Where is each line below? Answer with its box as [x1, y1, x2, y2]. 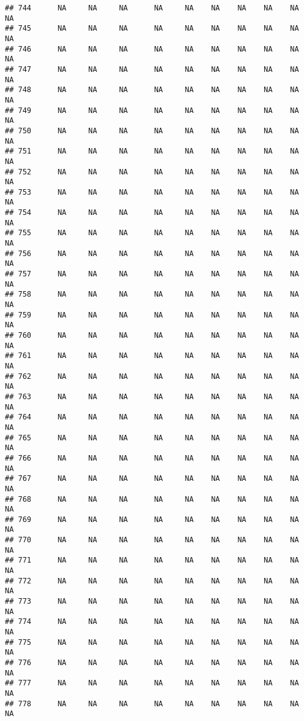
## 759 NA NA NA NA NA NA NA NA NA [5, 310, 299, 319]
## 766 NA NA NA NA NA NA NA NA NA [5, 453, 299, 462]
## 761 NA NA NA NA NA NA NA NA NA [5, 351, 299, 360]
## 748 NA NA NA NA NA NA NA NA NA [5, 85, 299, 95]
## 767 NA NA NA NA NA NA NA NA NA [5, 474, 299, 483]
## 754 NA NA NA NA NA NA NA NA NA [5, 208, 299, 217]
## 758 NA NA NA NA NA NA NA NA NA [5, 290, 299, 299]
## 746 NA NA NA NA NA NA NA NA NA [5, 44, 299, 53]
